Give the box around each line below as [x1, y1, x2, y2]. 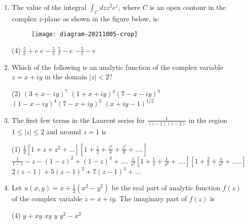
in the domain [44, 71, 87, 82]
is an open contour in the [150, 2, 226, 12]
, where [118, 2, 140, 12]
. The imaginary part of [115, 193, 187, 204]
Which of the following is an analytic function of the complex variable [11, 61, 223, 72]
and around [46, 126, 82, 137]
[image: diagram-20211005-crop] [31, 31, 138, 38]
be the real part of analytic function [111, 182, 220, 193]
